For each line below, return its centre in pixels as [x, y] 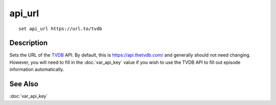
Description [29, 43]
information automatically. [37, 69]
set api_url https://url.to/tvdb [60, 29]
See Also [24, 84]
